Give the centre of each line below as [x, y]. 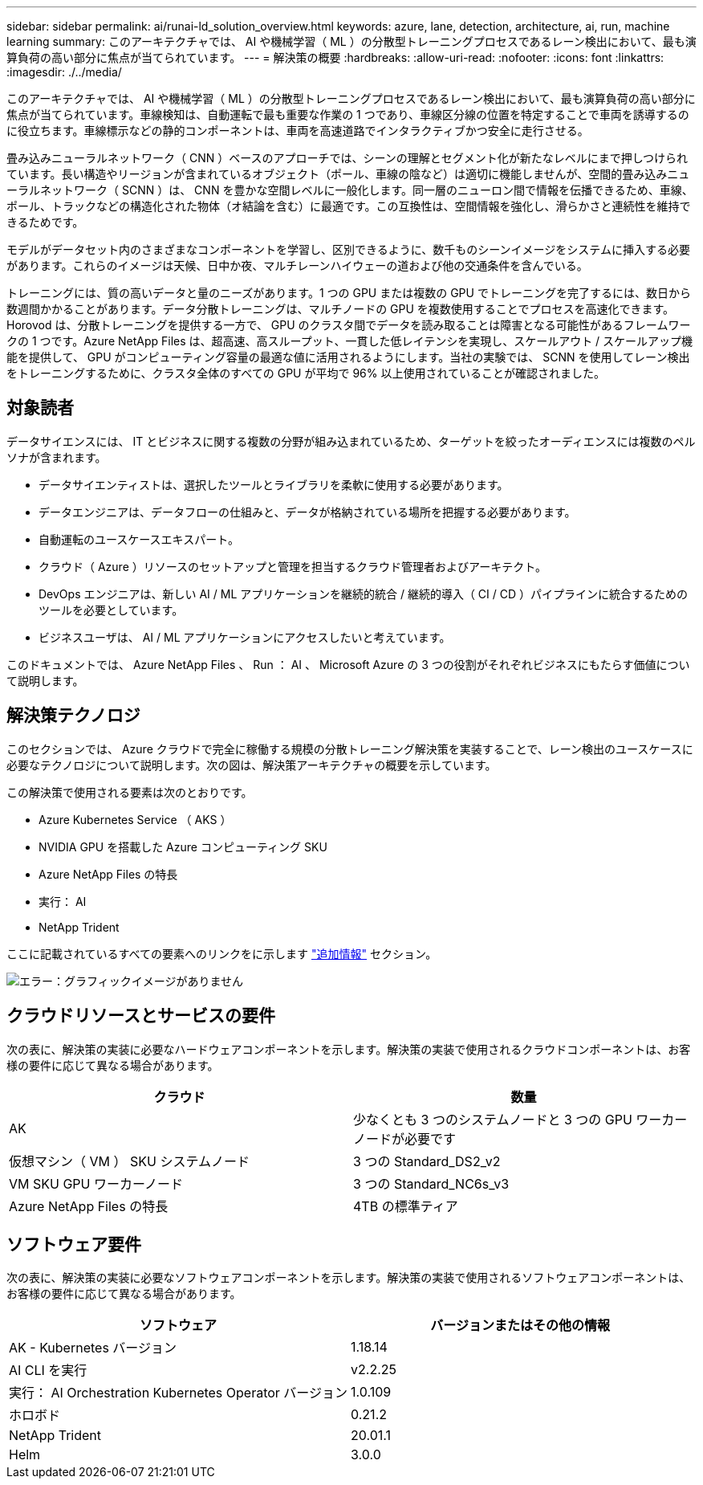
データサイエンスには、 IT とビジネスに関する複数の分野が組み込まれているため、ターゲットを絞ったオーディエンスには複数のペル [351, 441]
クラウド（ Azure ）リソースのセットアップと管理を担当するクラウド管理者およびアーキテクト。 [293, 566]
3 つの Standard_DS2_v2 [427, 1161]
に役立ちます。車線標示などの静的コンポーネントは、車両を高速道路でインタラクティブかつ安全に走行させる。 [298, 131]
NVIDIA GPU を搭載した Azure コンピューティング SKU [183, 847]
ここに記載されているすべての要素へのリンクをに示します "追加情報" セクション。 [222, 953]
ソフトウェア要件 [74, 1244]
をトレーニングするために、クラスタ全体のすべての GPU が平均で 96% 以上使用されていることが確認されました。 [306, 373]
